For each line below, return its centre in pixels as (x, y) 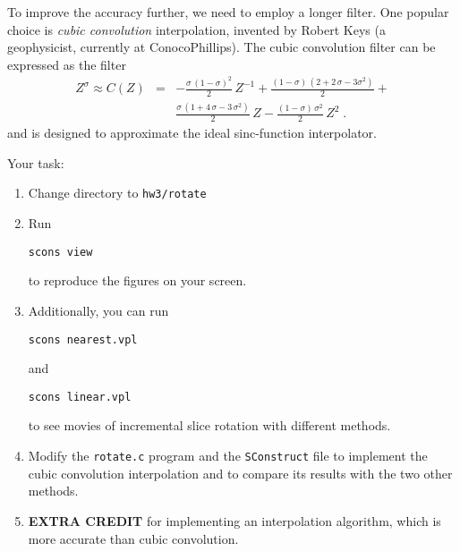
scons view (60, 252)
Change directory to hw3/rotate (117, 193)
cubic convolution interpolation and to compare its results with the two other (240, 473)
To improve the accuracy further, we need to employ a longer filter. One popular (228, 12)
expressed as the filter (67, 64)
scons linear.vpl (80, 397)
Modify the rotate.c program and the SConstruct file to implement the (228, 456)
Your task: (36, 162)
